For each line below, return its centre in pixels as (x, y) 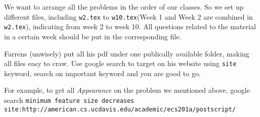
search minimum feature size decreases (69, 100)
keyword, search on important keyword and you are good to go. (102, 73)
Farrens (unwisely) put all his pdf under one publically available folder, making (127, 53)
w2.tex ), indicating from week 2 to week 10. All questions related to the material (130, 26)
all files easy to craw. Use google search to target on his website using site (120, 63)
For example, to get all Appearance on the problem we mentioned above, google (127, 90)
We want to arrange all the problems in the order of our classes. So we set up (124, 7)
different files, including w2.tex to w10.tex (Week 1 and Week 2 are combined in (128, 16)
